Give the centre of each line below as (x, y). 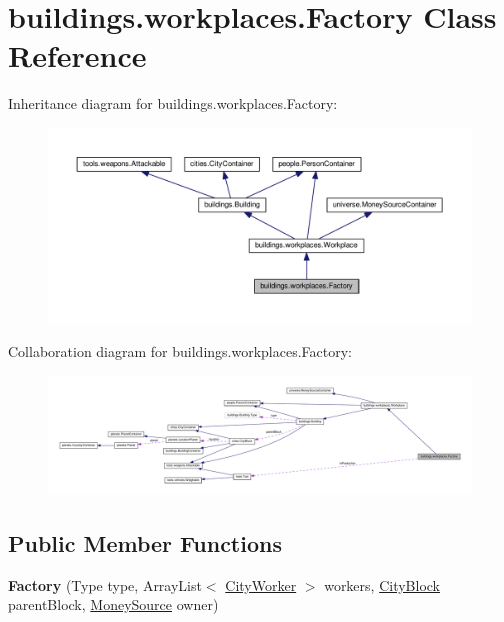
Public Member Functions (145, 542)
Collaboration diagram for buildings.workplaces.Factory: (180, 350)
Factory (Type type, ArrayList (105, 584)
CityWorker (261, 584)
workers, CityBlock (382, 584)
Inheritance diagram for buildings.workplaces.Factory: (173, 103)
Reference (77, 55)
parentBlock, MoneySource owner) (113, 604)
